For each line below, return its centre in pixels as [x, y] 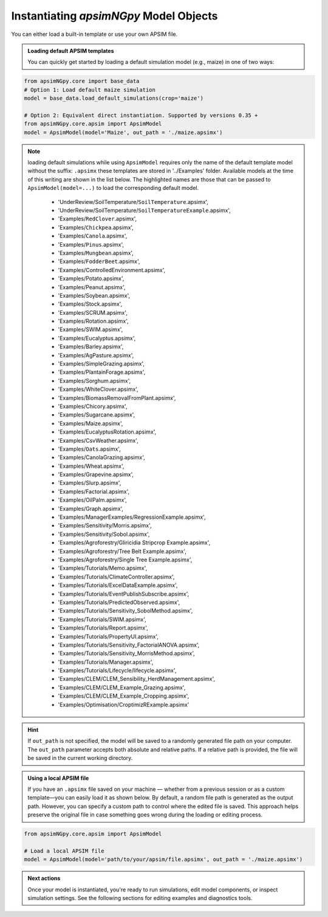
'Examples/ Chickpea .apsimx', [96, 227]
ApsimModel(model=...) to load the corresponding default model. [113, 188]
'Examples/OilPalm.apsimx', [93, 500]
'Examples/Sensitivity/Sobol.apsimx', [104, 534]
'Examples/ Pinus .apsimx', [91, 244]
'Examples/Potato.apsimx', [91, 279]
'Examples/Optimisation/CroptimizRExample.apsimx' [124, 704]
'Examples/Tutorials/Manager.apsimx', [106, 662]
